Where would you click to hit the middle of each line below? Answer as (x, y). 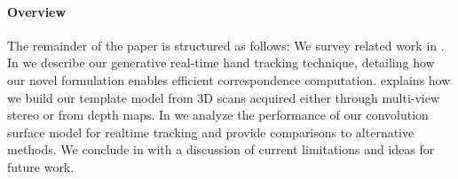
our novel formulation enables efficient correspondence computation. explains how (229, 79)
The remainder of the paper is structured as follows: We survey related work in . (226, 45)
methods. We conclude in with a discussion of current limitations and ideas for (221, 149)
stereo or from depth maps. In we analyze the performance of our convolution (218, 115)
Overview (37, 11)
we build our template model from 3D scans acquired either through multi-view (224, 97)
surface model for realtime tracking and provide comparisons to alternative (211, 132)
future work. (41, 166)
